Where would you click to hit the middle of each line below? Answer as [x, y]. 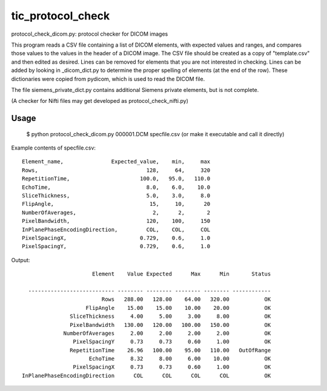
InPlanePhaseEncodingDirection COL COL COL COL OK [147, 376]
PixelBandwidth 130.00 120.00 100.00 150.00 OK [170, 325]
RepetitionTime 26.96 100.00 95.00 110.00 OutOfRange [170, 350]
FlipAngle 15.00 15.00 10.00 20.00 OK [178, 308]
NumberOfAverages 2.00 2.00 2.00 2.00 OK [167, 333]
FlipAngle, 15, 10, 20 [116, 204]
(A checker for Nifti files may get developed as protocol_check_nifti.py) [100, 101]
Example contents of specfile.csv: [54, 148]
